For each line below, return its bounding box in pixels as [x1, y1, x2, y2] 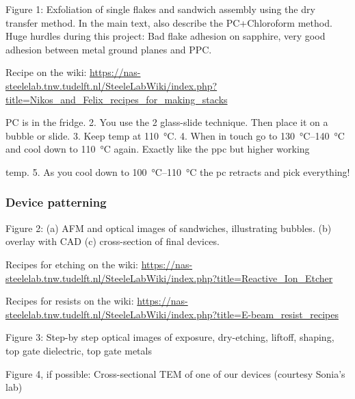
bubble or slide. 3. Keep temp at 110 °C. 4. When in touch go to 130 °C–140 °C [5, 128, 345, 142]
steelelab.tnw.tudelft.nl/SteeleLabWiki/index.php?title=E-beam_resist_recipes [5, 307, 339, 321]
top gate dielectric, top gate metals [5, 343, 152, 357]
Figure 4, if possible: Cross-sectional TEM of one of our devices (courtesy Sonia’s [5, 366, 345, 381]
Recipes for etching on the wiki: [5, 257, 138, 271]
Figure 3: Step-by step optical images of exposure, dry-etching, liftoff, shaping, [5, 330, 334, 344]
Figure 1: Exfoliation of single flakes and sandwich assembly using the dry [5, 2, 315, 16]
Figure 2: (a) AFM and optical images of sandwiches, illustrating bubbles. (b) [5, 220, 332, 235]
